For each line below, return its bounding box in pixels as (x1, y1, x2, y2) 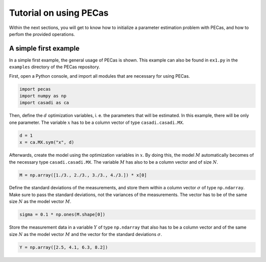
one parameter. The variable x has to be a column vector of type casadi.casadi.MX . (9, 119, 184, 125)
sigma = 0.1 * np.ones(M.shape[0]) (19, 212, 105, 217)
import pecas (19, 86, 51, 92)
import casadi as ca (19, 100, 69, 106)
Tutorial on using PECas (9, 7, 109, 18)
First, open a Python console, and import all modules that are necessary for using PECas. (9, 73, 190, 79)
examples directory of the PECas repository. (9, 64, 100, 70)
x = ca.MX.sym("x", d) (19, 140, 74, 145)
